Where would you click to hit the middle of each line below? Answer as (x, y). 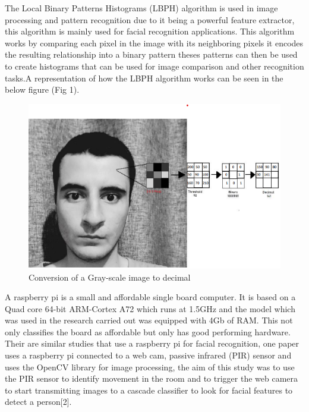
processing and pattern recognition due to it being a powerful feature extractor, (150, 19)
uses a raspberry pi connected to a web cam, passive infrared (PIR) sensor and (148, 355)
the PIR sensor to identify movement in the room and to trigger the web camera (152, 378)
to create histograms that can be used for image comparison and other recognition (154, 66)
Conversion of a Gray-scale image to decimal (110, 277)
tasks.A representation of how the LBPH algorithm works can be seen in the (144, 78)
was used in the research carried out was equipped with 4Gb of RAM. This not (149, 320)
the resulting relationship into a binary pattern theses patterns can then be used (151, 54)
